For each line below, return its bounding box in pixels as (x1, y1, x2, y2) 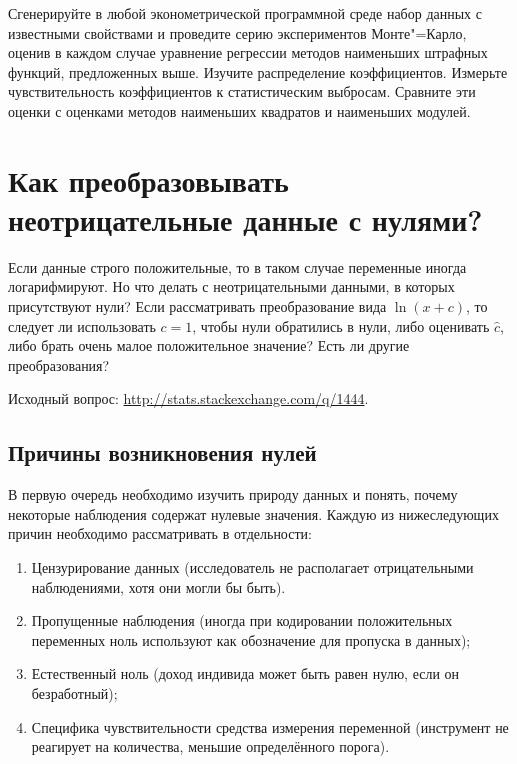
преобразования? (8, 354, 110, 375)
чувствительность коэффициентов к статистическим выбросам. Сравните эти (8, 81, 476, 102)
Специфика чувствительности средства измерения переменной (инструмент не (31, 716, 509, 737)
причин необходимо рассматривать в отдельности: (8, 523, 312, 544)
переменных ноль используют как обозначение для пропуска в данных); (31, 629, 471, 650)
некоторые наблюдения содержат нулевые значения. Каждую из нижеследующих (8, 503, 499, 524)
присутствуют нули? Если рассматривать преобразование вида (8, 296, 387, 317)
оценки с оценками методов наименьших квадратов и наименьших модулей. (8, 100, 471, 121)
